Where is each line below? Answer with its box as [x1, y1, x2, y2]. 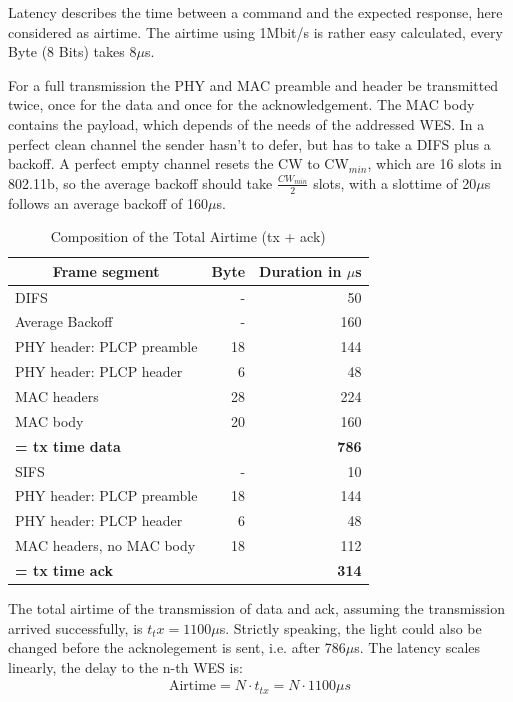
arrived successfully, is [8, 617, 143, 638]
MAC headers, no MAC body [15, 535, 196, 556]
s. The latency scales [354, 637, 481, 658]
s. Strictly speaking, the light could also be [219, 617, 482, 638]
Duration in [259, 260, 342, 281]
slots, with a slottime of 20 [313, 172, 477, 193]
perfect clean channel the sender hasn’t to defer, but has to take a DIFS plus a [8, 133, 491, 154]
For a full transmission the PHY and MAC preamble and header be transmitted [8, 74, 499, 95]
